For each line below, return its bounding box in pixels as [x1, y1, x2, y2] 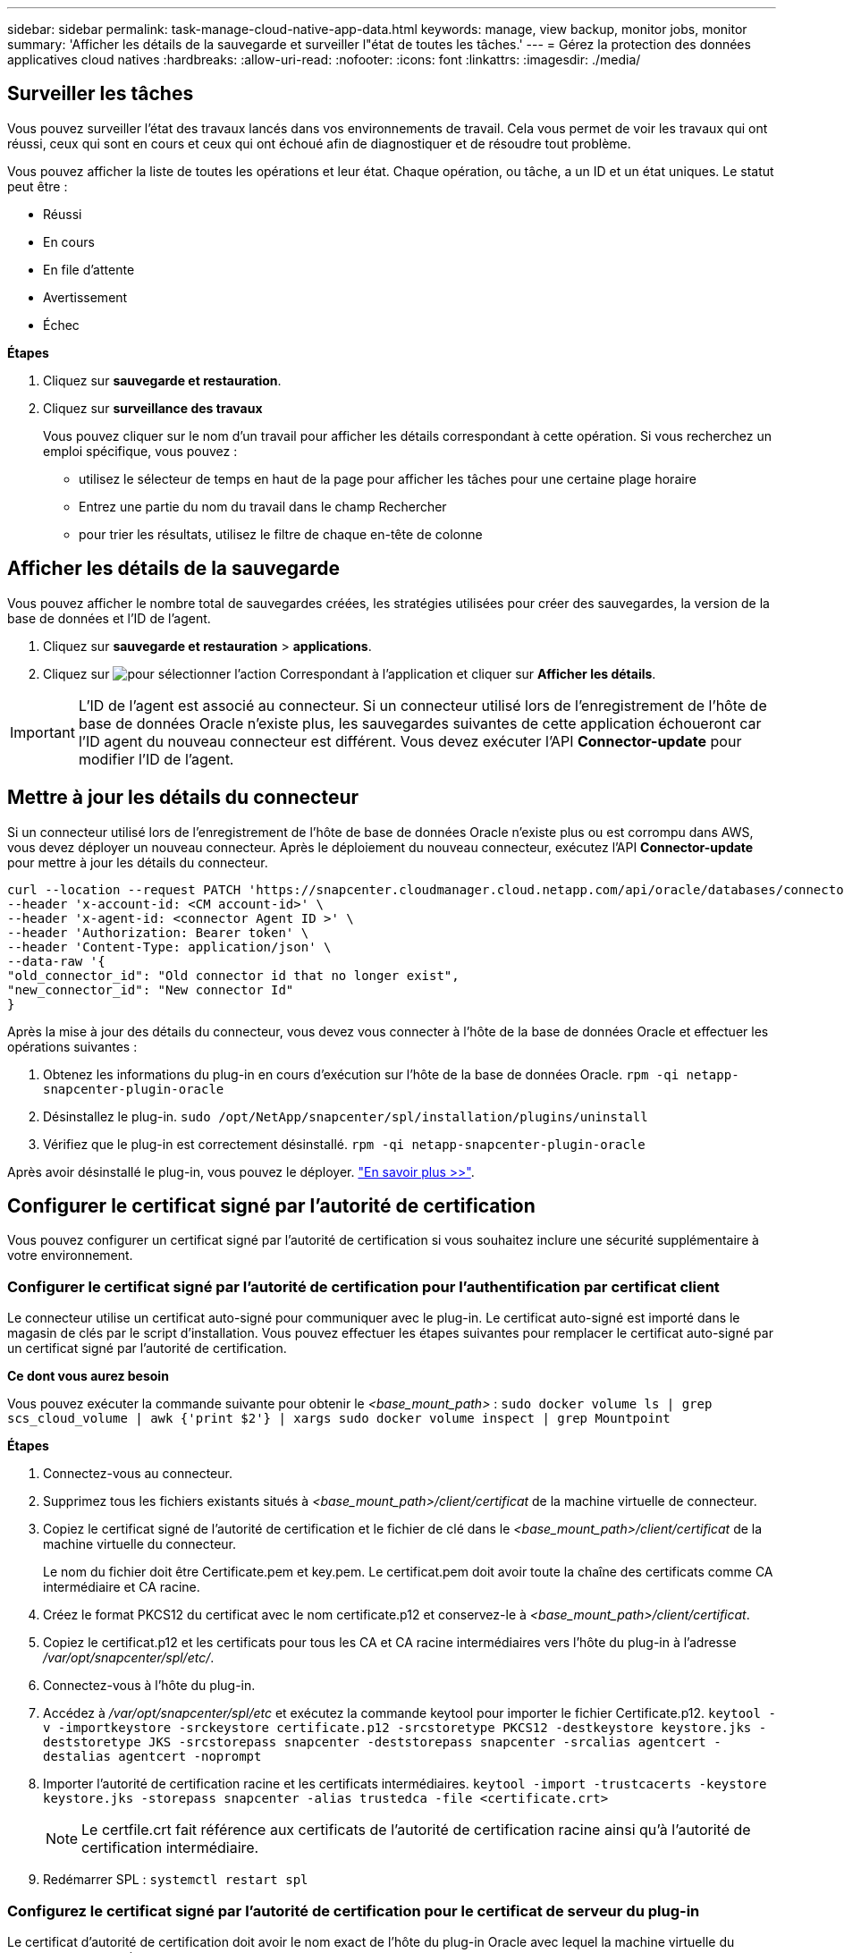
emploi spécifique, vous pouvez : [43, 443, 238, 459]
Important [10, 723, 75, 741]
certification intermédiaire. [81, 1839, 259, 1857]
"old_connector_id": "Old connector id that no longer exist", [7, 968, 460, 983]
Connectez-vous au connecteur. [43, 1466, 232, 1482]
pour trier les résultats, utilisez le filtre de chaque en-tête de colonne [79, 526, 483, 542]
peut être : [7, 178, 68, 194]
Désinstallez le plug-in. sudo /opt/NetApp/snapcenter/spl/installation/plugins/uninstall [43, 1108, 648, 1124]
